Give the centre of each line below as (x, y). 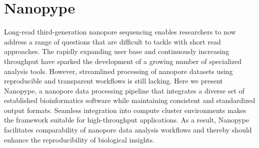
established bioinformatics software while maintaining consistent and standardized (130, 100)
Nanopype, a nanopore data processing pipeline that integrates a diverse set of (124, 90)
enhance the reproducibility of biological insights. (79, 139)
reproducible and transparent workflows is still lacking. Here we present (113, 81)
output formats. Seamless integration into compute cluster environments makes (125, 110)
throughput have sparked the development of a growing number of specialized (123, 61)
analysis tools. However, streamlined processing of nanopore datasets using (118, 71)
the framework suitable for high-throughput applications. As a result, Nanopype (127, 120)
